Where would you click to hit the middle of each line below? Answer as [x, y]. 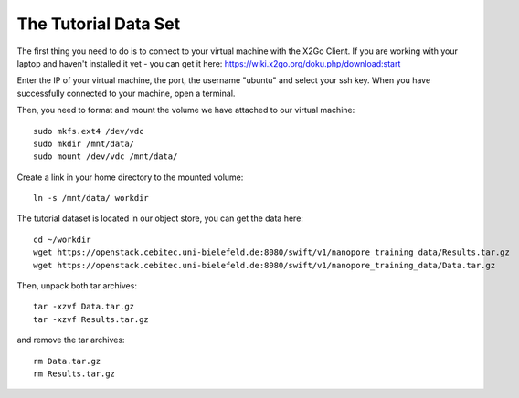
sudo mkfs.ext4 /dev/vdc [89, 131]
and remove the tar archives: [71, 340]
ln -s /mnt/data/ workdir [91, 198]
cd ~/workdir [62, 239]
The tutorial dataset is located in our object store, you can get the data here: [160, 218]
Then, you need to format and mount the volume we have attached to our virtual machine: [186, 110]
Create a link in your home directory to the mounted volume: [130, 177]
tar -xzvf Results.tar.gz [91, 319]
